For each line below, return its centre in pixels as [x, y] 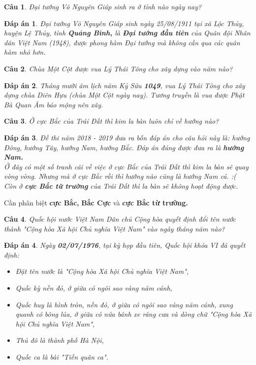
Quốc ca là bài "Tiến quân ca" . [62, 357]
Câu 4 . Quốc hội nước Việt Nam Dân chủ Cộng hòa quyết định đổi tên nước [120, 219]
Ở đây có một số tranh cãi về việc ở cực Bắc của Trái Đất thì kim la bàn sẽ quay [126, 166]
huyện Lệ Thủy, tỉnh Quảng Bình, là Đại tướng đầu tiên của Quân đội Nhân [127, 33]
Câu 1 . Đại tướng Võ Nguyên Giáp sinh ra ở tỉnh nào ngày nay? [103, 6]
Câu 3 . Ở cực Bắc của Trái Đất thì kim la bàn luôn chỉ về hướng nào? [112, 121]
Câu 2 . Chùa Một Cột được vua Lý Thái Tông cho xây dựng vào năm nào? [118, 68]
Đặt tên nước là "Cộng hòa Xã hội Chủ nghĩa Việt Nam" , [102, 271]
